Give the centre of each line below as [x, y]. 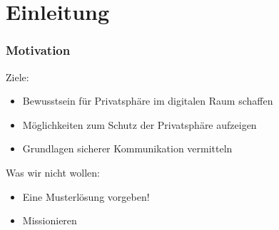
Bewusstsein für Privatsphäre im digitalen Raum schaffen [148, 101]
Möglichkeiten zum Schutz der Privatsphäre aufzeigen [139, 124]
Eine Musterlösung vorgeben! [86, 196]
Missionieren [50, 220]
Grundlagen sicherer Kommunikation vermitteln [127, 148]
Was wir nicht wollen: [53, 172]
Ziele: [17, 77]
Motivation [38, 50]
